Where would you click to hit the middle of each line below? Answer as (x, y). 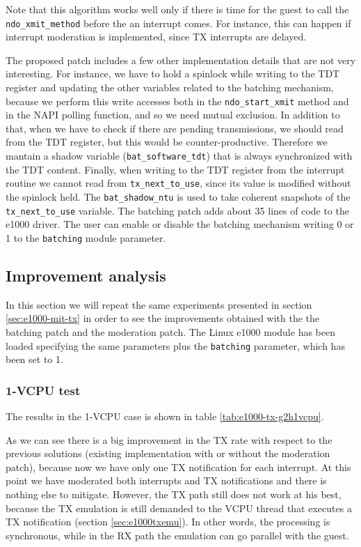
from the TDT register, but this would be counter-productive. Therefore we (167, 142)
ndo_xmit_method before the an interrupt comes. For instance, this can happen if (178, 23)
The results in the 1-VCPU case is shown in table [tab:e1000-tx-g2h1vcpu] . (165, 416)
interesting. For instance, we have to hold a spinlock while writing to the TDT (173, 74)
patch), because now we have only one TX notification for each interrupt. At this (178, 467)
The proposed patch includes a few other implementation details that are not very (181, 60)
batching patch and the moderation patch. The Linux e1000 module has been (170, 331)
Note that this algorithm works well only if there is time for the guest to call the (177, 9)
